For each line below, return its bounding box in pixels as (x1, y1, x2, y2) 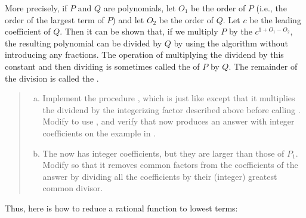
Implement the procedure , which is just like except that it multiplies (42, 92, 295, 104)
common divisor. (42, 182, 103, 194)
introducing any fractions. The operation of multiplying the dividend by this (5, 48, 284, 61)
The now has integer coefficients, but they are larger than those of (42, 147, 285, 159)
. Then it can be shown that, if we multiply (60, 25, 218, 38)
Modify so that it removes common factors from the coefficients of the (42, 158, 298, 171)
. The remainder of (228, 60, 298, 72)
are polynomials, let (103, 2, 176, 14)
